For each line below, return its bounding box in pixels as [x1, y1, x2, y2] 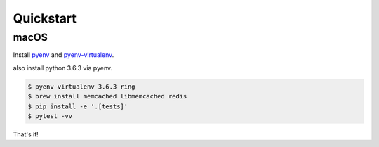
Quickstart [13, 11, 77, 26]
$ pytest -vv [27, 112, 73, 120]
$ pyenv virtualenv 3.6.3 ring [27, 82, 136, 91]
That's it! [13, 130, 39, 139]
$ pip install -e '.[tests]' [27, 102, 128, 110]
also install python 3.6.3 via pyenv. [13, 63, 113, 72]
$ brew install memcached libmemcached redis [27, 92, 187, 101]
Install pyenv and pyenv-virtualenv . [13, 51, 114, 59]
